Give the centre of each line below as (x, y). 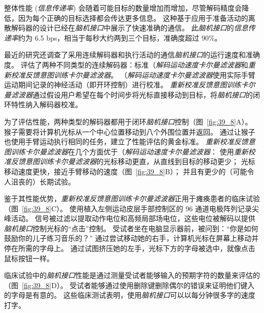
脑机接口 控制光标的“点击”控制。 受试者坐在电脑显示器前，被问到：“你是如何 (131, 228)
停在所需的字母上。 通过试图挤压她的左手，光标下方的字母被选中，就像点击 (130, 248)
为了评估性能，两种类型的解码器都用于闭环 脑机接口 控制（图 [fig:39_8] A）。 (128, 121)
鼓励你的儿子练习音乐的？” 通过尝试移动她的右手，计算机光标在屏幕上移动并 (131, 238)
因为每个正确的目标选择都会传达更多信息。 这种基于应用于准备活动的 (133, 18)
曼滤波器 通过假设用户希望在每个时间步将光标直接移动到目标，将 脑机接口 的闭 (132, 94)
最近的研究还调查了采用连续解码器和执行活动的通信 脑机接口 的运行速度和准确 (132, 55)
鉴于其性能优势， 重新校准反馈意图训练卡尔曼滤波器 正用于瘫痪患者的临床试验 (132, 198)
